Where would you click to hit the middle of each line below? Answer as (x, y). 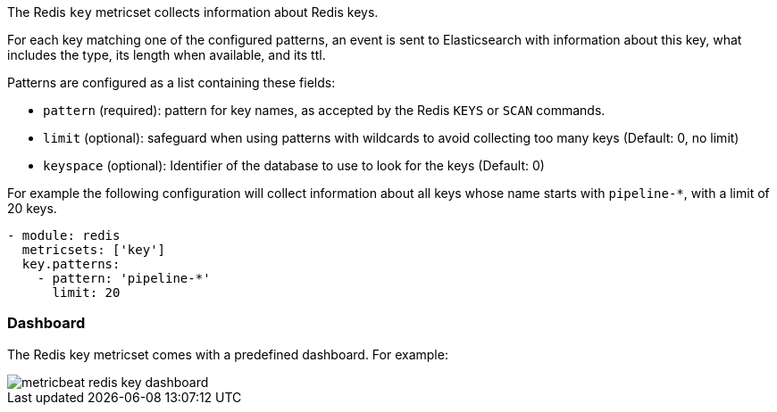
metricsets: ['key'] (94, 250)
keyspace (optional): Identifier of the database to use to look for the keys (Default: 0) (294, 165)
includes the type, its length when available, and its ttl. (167, 55)
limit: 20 (86, 293)
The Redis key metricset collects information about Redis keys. (193, 12)
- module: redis (64, 235)
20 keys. (32, 208)
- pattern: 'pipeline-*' (124, 278)
